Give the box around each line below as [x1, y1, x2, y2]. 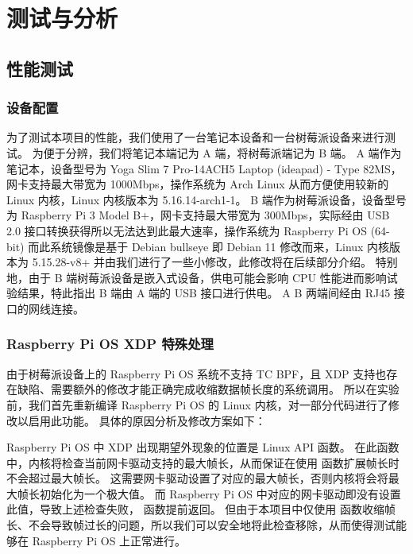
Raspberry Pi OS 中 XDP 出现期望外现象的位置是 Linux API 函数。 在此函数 [6, 439, 399, 455]
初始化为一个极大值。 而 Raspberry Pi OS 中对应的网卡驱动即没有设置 [39, 485, 401, 502]
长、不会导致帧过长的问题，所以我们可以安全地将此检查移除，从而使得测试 [6, 517, 396, 533]
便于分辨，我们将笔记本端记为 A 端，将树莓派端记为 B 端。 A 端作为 [43, 144, 402, 161]
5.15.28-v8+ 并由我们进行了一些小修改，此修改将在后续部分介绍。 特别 [32, 254, 398, 270]
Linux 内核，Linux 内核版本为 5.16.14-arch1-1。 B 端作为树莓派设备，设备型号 [6, 191, 407, 207]
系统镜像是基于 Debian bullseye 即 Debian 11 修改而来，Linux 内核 [50, 238, 390, 254]
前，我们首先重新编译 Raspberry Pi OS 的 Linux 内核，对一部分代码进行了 [6, 396, 388, 413]
